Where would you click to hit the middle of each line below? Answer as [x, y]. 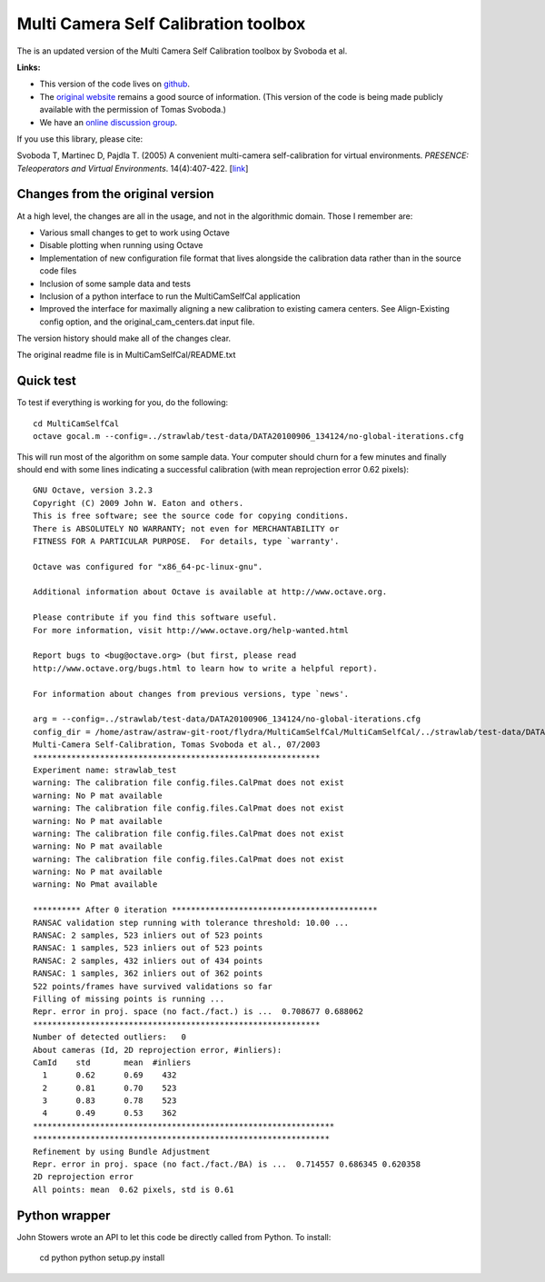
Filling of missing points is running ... [129, 999]
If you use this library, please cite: [80, 139]
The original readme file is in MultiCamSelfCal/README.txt [126, 355]
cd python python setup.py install [102, 1257]
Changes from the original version [115, 194]
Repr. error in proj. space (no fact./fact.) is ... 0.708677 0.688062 [198, 1012]
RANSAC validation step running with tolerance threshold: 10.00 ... [191, 923]
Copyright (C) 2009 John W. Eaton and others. [139, 503]
